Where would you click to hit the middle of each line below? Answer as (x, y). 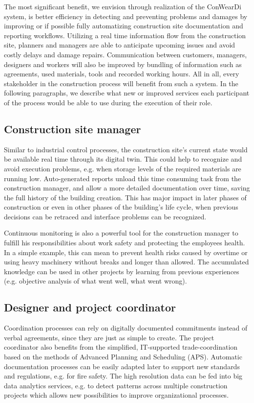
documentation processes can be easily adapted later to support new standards (122, 366)
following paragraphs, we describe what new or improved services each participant (127, 93)
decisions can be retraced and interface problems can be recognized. (105, 216)
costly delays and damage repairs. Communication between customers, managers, (126, 54)
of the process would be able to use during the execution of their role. (108, 102)
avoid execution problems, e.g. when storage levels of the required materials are (123, 168)
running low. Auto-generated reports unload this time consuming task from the (123, 178)
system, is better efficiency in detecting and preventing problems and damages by (126, 16)
